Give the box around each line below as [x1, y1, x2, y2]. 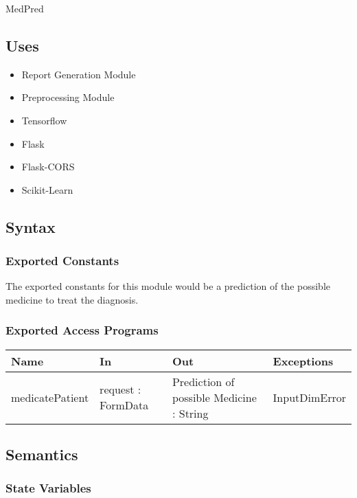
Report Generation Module [21, 67, 136, 81]
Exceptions [273, 352, 334, 369]
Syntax [5, 216, 56, 237]
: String [172, 405, 209, 421]
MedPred [5, 1, 44, 15]
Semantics [5, 444, 78, 465]
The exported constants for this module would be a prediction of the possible [5, 279, 331, 293]
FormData [100, 397, 149, 414]
